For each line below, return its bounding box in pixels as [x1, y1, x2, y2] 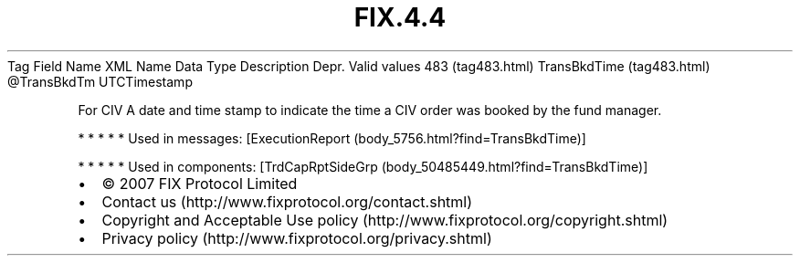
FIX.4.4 [353, 2, 447, 33]
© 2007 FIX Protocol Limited [101, 174, 298, 193]
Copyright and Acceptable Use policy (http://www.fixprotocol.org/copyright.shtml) [101, 210, 668, 229]
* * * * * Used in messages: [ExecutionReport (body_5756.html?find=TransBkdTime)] [78, 130, 586, 146]
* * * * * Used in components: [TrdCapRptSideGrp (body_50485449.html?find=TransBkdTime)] [78, 158, 648, 174]
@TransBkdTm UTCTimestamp [7, 73, 193, 89]
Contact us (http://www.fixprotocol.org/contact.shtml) [101, 192, 473, 211]
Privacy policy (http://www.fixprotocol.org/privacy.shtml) [101, 228, 492, 247]
